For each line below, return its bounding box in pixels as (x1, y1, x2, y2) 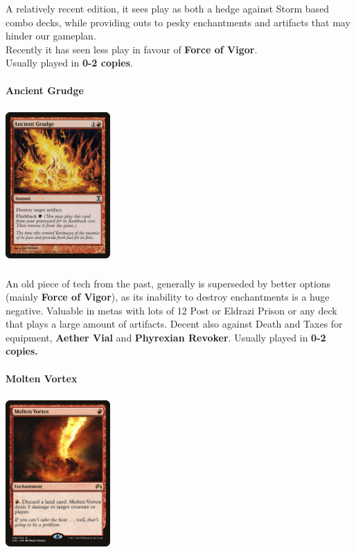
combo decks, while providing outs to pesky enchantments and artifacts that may (6, 15, 350, 29)
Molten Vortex (6, 371, 78, 385)
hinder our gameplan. (6, 28, 96, 43)
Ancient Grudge (6, 82, 84, 97)
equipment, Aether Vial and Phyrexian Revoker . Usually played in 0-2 (6, 330, 326, 344)
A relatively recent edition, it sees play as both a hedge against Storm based (6, 1, 330, 15)
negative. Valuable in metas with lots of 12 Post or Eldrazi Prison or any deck (6, 303, 337, 317)
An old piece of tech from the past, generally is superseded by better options (6, 276, 331, 290)
